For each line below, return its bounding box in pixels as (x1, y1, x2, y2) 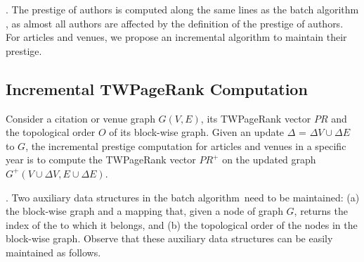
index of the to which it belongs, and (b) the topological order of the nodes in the (6, 217, 358, 232)
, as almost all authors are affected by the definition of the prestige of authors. (6, 15, 344, 30)
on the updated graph (222, 152, 316, 167)
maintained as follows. (6, 244, 101, 259)
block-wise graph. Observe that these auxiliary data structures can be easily (6, 231, 333, 246)
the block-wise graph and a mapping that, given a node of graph (6, 204, 283, 218)
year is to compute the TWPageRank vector (6, 152, 196, 167)
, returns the (294, 204, 348, 218)
